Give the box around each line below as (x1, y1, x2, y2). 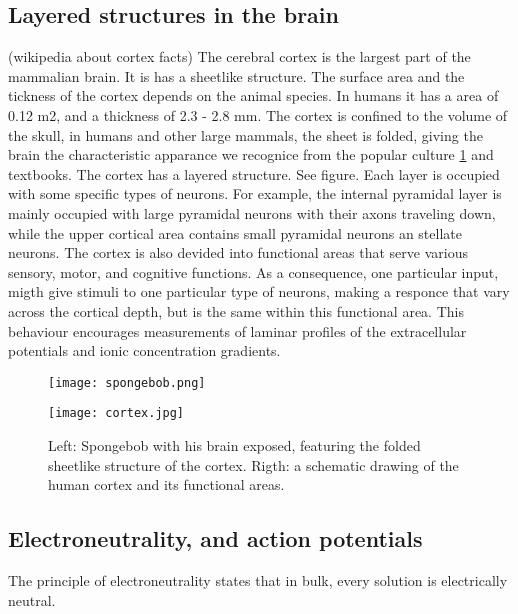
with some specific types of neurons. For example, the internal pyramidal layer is (8, 183, 502, 204)
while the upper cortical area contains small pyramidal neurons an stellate (8, 222, 462, 243)
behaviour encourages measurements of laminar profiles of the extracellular (8, 320, 467, 341)
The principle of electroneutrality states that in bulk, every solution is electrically (8, 570, 508, 590)
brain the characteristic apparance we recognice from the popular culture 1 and (8, 144, 494, 165)
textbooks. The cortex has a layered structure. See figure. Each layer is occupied (8, 163, 500, 184)
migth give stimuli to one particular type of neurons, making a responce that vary (8, 281, 510, 302)
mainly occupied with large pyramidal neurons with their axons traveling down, (8, 202, 496, 223)
